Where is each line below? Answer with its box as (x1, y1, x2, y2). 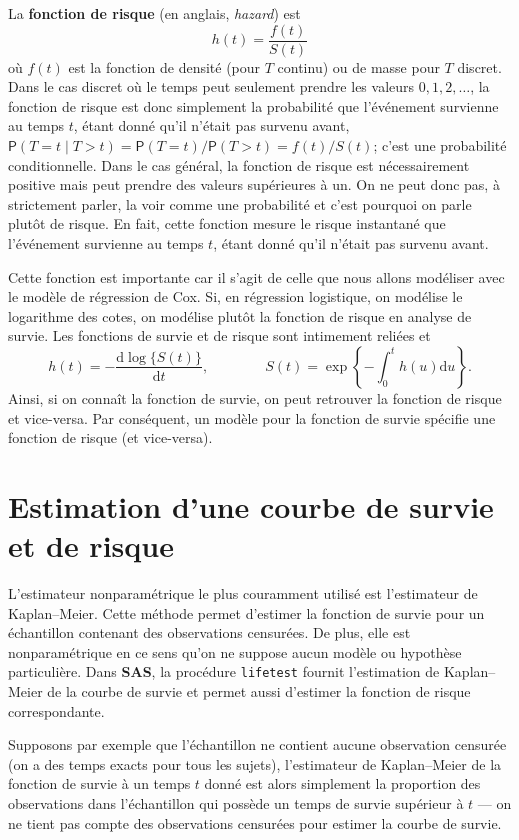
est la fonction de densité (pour (68, 56, 261, 77)
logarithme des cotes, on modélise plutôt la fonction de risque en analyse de (8, 305, 472, 326)
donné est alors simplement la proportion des (204, 773, 481, 794)
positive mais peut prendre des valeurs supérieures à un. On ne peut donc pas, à (8, 174, 500, 195)
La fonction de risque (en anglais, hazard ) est (8, 3, 301, 23)
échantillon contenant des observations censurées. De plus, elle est (8, 622, 411, 643)
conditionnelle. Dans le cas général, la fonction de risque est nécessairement (8, 154, 470, 175)
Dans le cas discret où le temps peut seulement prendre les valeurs (8, 76, 415, 97)
